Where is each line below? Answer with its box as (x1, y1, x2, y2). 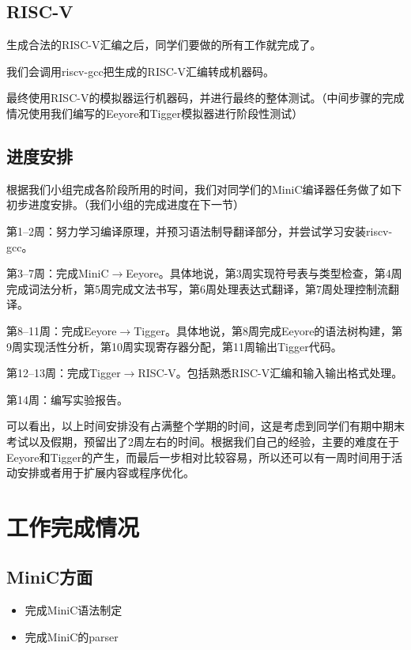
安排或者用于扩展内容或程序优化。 (17, 464, 194, 481)
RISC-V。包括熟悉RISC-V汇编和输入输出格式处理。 (138, 365, 403, 381)
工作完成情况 (6, 510, 140, 542)
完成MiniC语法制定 (25, 602, 123, 618)
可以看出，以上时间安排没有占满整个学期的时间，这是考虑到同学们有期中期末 (6, 418, 405, 434)
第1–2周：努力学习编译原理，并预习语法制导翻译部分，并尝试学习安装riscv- (6, 222, 393, 239)
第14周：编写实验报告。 (6, 391, 128, 407)
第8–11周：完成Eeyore (6, 322, 117, 338)
